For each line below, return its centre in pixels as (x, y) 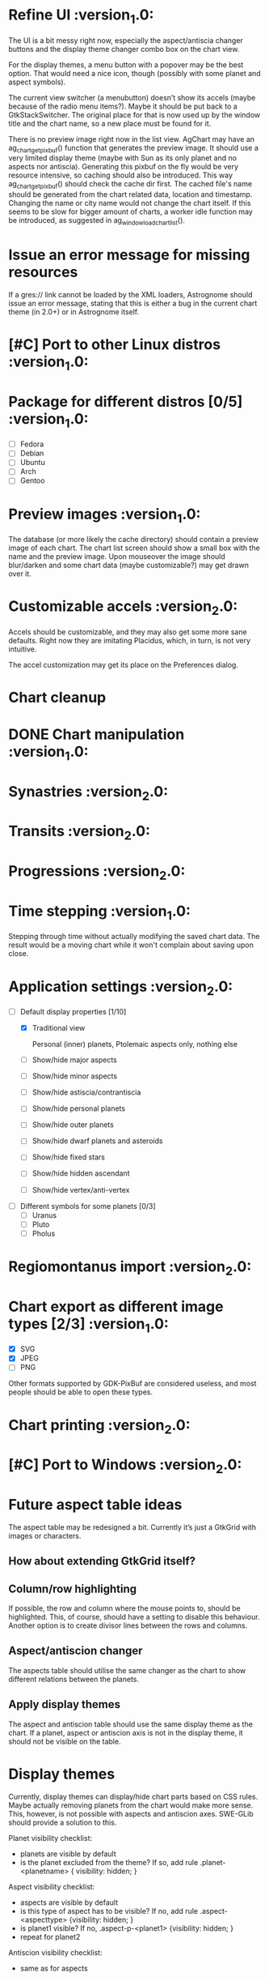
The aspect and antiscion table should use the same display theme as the (130, 1724)
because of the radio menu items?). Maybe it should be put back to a (123, 106)
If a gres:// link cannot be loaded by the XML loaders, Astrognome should (130, 294)
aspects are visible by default (69, 1902)
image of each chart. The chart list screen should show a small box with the (134, 548)
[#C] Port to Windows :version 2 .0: (125, 1466)
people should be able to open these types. (81, 1392)
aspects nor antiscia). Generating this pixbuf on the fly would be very (124, 167)
